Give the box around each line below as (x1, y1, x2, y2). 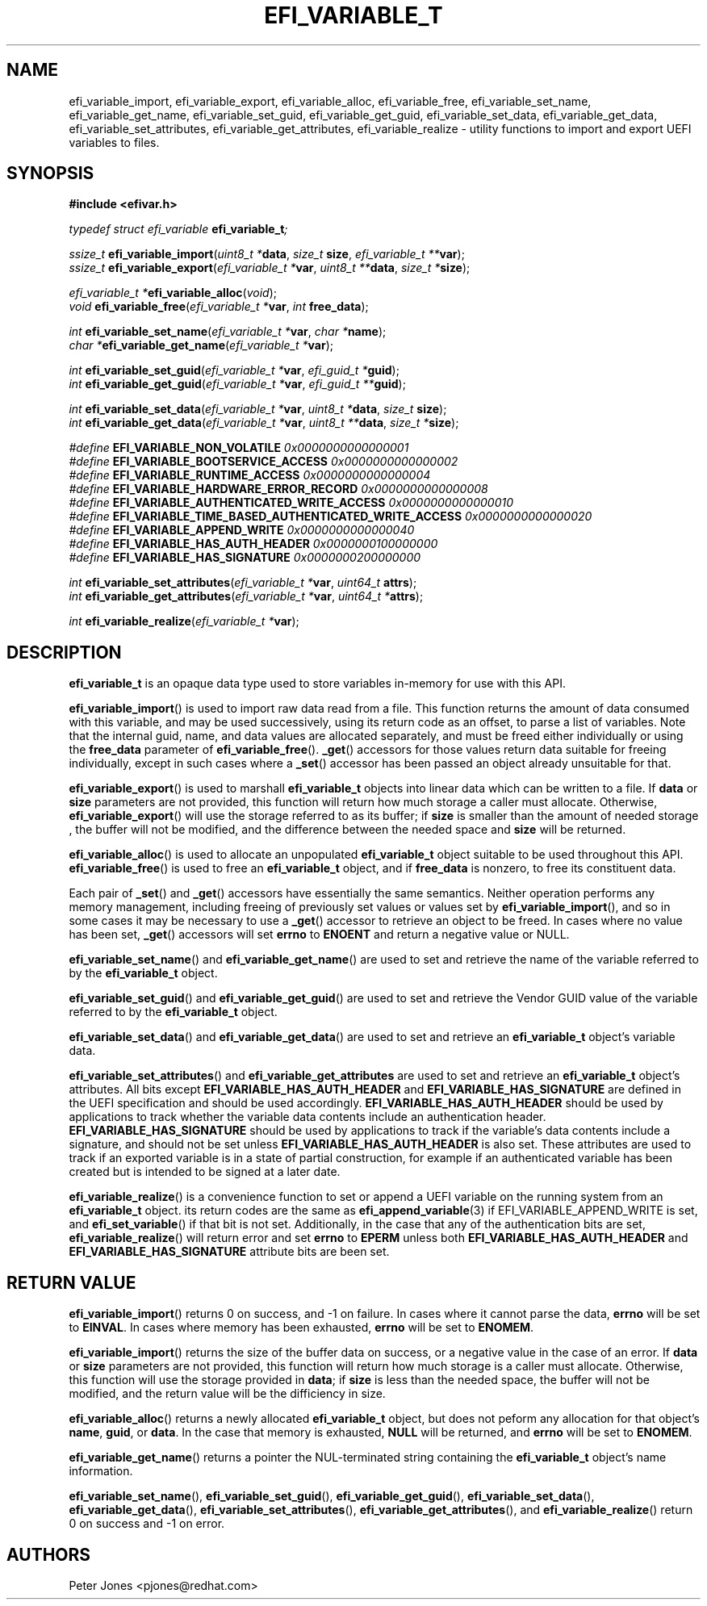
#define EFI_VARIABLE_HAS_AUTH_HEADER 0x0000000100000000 (69, 537, 438, 551)
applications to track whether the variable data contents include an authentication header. (69, 1110, 546, 1124)
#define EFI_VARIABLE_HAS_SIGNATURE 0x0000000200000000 (69, 550, 421, 565)
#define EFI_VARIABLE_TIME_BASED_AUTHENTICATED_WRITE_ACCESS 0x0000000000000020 (69, 509, 592, 524)
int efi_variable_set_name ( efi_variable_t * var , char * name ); (69, 324, 387, 339)
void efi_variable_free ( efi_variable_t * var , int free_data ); (69, 299, 369, 314)
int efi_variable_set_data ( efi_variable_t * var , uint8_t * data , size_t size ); (69, 402, 447, 416)
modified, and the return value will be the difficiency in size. (69, 1386, 386, 1401)
